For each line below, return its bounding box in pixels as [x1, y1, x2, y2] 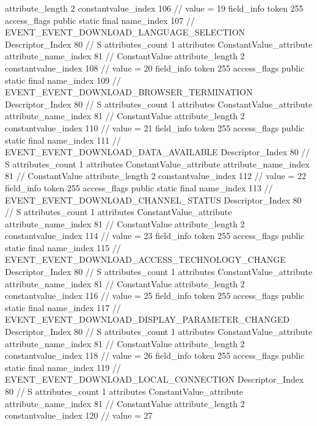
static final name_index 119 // [5, 361, 121, 373]
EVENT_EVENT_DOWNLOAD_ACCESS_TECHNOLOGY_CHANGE [5, 253, 286, 266]
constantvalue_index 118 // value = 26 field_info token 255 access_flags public [5, 349, 305, 362]
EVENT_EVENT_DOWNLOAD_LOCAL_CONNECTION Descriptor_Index [5, 373, 304, 386]
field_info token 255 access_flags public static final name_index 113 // [5, 181, 273, 194]
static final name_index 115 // [5, 241, 121, 254]
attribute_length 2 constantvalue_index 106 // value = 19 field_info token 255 [5, 2, 304, 14]
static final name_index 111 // [5, 133, 121, 146]
